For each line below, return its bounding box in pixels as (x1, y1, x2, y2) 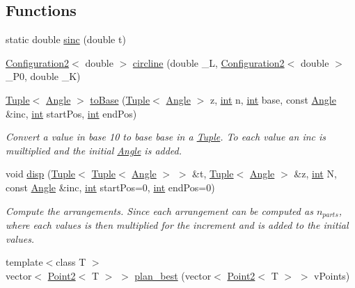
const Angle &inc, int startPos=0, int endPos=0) (6, 179, 215, 194)
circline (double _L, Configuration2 (132, 55, 285, 70)
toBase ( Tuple (90, 92, 150, 106)
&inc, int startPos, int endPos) (6, 106, 137, 120)
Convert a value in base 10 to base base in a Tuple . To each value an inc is (6, 129, 326, 144)
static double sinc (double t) (6, 32, 126, 47)
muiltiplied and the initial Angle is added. (6, 143, 182, 157)
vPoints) (314, 268, 350, 282)
